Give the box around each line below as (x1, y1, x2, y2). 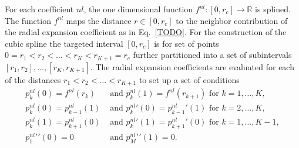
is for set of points (154, 37, 219, 49)
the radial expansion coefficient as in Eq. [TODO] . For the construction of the (5, 26, 287, 38)
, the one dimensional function (83, 3, 193, 15)
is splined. (255, 3, 291, 15)
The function (5, 14, 51, 26)
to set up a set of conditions (139, 73, 240, 85)
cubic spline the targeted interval (5, 37, 123, 49)
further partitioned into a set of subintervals (133, 49, 292, 61)
